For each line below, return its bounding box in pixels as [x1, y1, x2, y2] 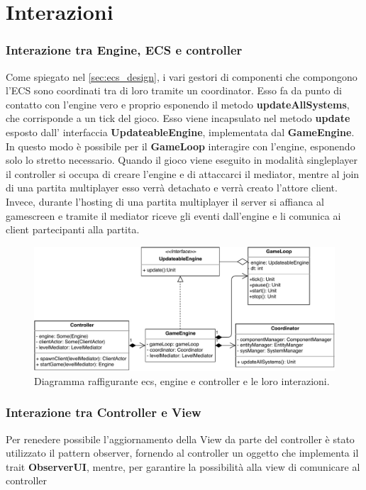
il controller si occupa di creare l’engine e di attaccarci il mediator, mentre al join [6, 166, 360, 181]
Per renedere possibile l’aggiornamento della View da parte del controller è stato [6, 431, 355, 446]
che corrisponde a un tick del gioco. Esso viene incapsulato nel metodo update [6, 111, 350, 126]
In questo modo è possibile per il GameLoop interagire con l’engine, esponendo [6, 138, 355, 153]
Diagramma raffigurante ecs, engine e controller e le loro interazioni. [34, 373, 330, 388]
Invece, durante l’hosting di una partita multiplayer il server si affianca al [6, 194, 324, 208]
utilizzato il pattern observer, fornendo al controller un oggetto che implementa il [6, 445, 359, 460]
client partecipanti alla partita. [6, 222, 140, 237]
